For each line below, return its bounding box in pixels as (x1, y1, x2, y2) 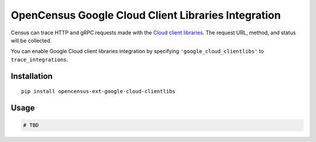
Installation (11, 71, 53, 81)
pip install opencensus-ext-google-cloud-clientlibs (21, 88, 176, 95)
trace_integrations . (11, 56, 68, 63)
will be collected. (11, 37, 52, 44)
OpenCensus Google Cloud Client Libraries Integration (11, 9, 281, 22)
